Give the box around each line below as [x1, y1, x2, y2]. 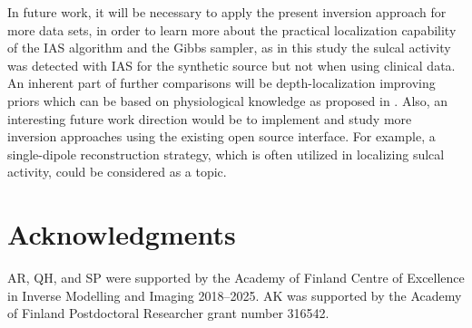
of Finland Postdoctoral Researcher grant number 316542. [7, 304, 329, 323]
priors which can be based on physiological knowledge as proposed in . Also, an [7, 91, 448, 110]
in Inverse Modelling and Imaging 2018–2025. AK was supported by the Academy [7, 285, 462, 304]
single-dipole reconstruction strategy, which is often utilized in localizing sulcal [7, 144, 445, 163]
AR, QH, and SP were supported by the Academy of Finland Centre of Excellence [7, 268, 465, 287]
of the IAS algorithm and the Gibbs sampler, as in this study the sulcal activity [7, 38, 451, 57]
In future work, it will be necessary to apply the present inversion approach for [7, 3, 447, 21]
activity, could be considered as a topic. [7, 162, 227, 181]
